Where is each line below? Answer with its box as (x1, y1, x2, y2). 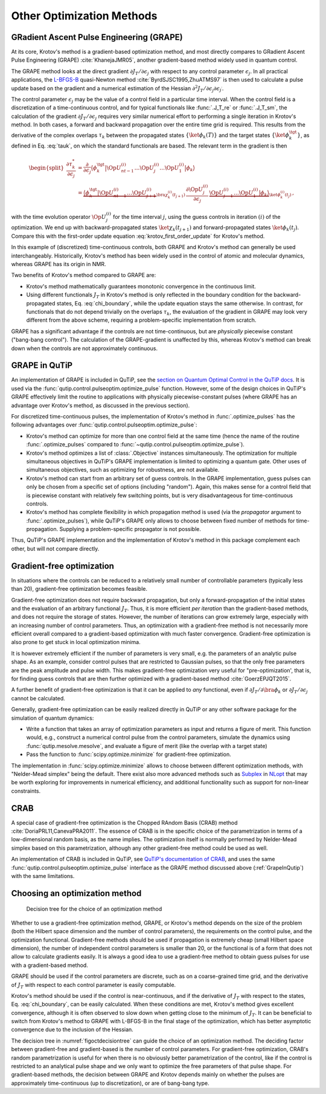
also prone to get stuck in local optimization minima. (11, 639, 141, 646)
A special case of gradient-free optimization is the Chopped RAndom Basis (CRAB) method (11, 819, 238, 826)
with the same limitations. (11, 872, 75, 879)
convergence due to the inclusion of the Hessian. (11, 1026, 134, 1034)
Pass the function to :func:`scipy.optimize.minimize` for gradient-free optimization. (26, 750, 232, 758)
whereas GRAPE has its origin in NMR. (11, 261, 106, 267)
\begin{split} (28, 164, 65, 171)
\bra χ (156, 192, 168, 198)
